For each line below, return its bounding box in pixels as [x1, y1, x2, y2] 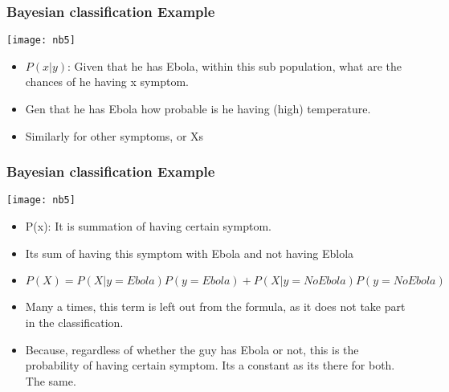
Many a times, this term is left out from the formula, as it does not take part [25, 298, 406, 315]
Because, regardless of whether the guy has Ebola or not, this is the [25, 341, 359, 357]
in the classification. [25, 313, 124, 330]
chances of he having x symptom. [25, 73, 189, 90]
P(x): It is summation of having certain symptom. [25, 218, 271, 235]
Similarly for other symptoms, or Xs [25, 127, 204, 144]
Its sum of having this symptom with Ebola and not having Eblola [25, 244, 354, 261]
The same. [25, 372, 76, 389]
